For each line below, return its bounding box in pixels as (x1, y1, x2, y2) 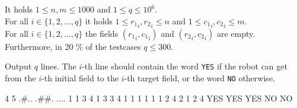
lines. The (40, 60, 76, 72)
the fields (85, 27, 119, 39)
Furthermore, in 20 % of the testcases (5, 40, 141, 52)
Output (5, 60, 32, 72)
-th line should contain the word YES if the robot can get (82, 60, 288, 72)
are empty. (217, 27, 256, 39)
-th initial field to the (41, 72, 119, 84)
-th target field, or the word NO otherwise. (124, 72, 275, 84)
